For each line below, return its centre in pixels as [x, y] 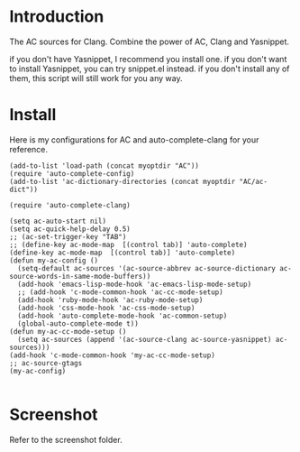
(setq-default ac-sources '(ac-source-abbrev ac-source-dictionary [147, 268]
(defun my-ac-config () [54, 260]
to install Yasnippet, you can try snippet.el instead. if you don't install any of [150, 69]
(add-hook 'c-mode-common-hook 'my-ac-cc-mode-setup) [113, 355]
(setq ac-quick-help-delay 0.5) [70, 229]
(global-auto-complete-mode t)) [78, 323]
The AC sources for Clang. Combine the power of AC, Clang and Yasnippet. [150, 42]
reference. [28, 149]
